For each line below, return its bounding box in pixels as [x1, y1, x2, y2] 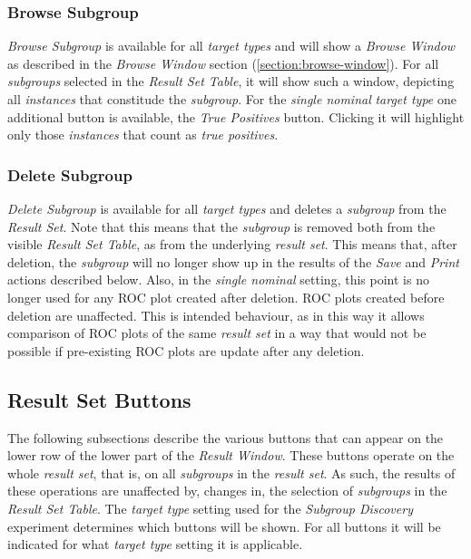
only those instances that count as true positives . [7, 125, 279, 144]
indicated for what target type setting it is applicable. [7, 535, 303, 554]
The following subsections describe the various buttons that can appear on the [7, 428, 444, 447]
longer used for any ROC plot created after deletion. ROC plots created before [7, 287, 445, 306]
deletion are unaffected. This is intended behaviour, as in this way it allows [7, 305, 425, 324]
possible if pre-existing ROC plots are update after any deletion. [7, 341, 365, 360]
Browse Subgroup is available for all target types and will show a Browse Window [7, 36, 456, 55]
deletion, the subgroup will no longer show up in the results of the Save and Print [7, 252, 459, 271]
